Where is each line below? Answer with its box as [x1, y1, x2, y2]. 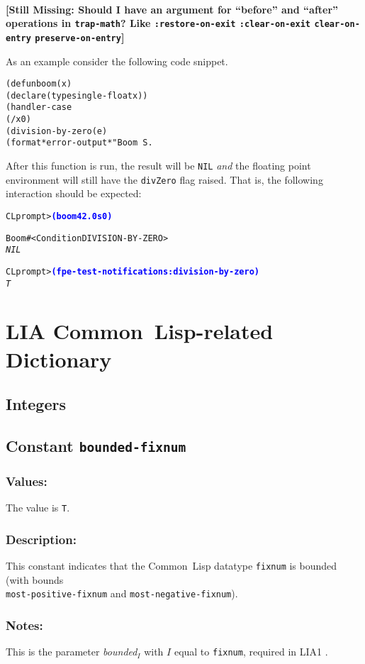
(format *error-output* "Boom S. [6, 138, 153, 148]
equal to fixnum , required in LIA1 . [174, 644, 328, 659]
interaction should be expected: [6, 186, 142, 201]
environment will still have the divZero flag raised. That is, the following [6, 172, 323, 187]
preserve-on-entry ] [35, 29, 125, 44]
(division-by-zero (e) [6, 126, 108, 136]
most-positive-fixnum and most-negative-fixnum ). [6, 586, 238, 601]
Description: [6, 530, 77, 548]
